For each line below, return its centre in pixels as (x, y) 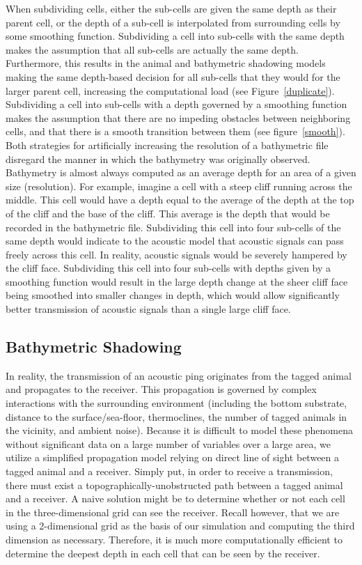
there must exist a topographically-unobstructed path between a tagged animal (174, 485)
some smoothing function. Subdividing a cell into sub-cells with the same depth (175, 36)
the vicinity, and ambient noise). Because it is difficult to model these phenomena (180, 430)
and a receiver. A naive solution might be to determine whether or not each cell (175, 498)
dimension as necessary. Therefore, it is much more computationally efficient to (174, 539)
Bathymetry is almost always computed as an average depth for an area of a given (181, 172)
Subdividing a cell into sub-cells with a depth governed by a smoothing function (176, 104)
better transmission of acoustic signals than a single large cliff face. (148, 309)
